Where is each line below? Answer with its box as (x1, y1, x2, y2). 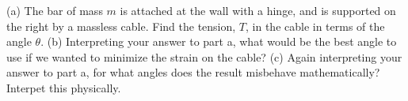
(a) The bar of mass (6, 2, 103, 18)
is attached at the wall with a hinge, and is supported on (120, 2, 396, 18)
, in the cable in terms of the (246, 17, 385, 34)
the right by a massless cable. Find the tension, (6, 17, 236, 34)
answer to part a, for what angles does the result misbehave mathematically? (6, 64, 380, 80)
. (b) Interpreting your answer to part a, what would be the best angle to (40, 33, 397, 50)
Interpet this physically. (6, 79, 121, 95)
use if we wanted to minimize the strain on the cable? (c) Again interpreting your (6, 48, 402, 65)
